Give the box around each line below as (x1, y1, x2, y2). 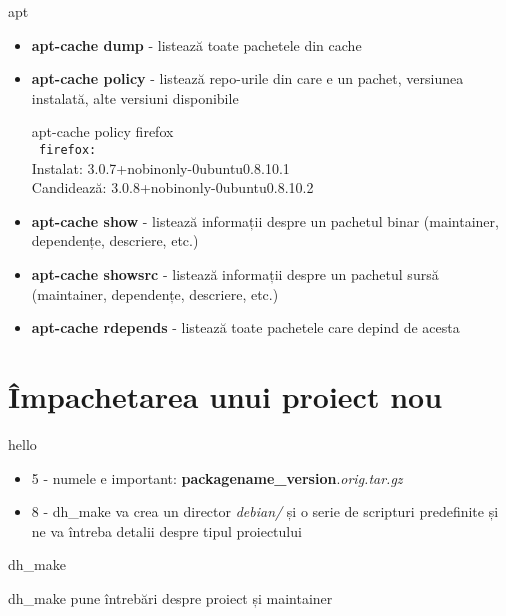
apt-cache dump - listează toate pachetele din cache (31, 34, 362, 55)
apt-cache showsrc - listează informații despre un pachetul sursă (31, 264, 439, 284)
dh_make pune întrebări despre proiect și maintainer (8, 587, 333, 608)
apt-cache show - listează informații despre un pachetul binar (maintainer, (31, 210, 499, 231)
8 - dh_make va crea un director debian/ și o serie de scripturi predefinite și (31, 501, 499, 522)
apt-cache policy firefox (31, 121, 174, 142)
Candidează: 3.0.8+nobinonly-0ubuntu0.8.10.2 (31, 177, 314, 198)
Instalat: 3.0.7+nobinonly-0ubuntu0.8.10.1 (31, 157, 290, 178)
